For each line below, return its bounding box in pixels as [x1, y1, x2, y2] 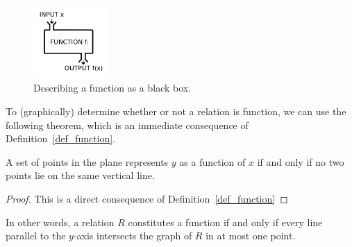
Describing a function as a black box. [33, 80, 192, 95]
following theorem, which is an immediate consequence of [6, 117, 249, 132]
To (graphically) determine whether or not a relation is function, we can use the [6, 104, 346, 119]
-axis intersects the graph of [73, 228, 192, 243]
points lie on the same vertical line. [6, 168, 155, 182]
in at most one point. [206, 228, 296, 243]
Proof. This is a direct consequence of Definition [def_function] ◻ [6, 191, 288, 206]
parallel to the [6, 228, 66, 243]
